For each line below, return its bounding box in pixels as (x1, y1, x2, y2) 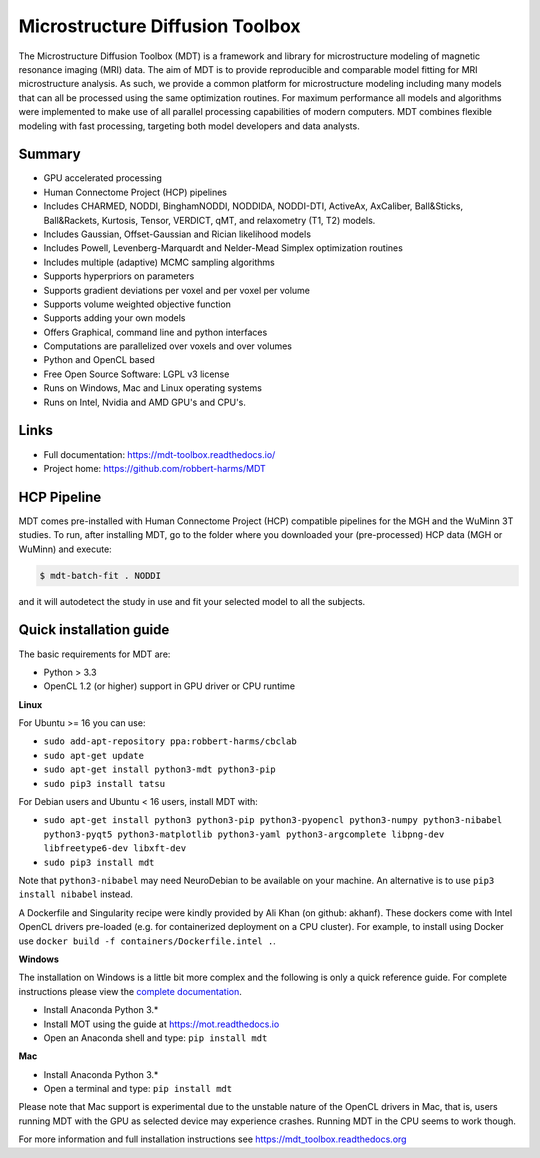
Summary (18, 146, 81, 163)
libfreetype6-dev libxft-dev (43, 843, 187, 854)
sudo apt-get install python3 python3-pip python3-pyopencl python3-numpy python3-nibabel (43, 815, 503, 826)
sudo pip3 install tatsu (43, 778, 165, 789)
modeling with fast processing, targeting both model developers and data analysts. (18, 120, 360, 132)
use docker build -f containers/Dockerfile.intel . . (18, 935, 277, 947)
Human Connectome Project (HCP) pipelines (43, 186, 228, 198)
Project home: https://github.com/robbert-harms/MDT (43, 462, 267, 474)
